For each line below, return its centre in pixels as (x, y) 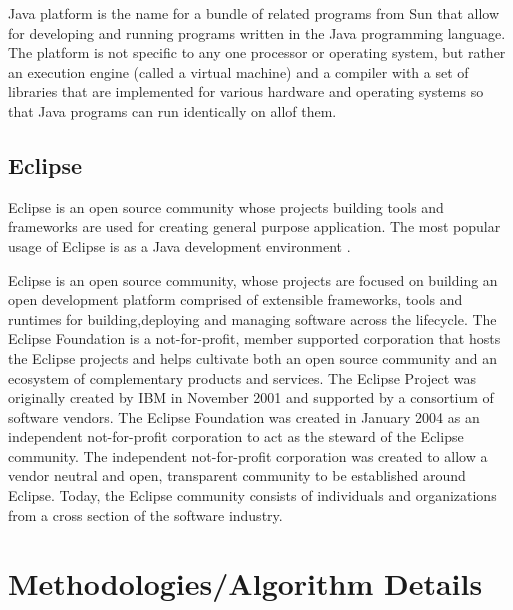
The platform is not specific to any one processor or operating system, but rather (257, 52)
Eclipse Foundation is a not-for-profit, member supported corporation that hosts (254, 338)
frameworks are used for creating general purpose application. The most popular (254, 226)
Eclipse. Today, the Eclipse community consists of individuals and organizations (252, 495)
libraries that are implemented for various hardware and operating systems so (246, 91)
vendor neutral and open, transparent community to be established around (237, 475)
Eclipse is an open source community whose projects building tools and (226, 206)
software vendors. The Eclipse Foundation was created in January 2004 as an (244, 416)
